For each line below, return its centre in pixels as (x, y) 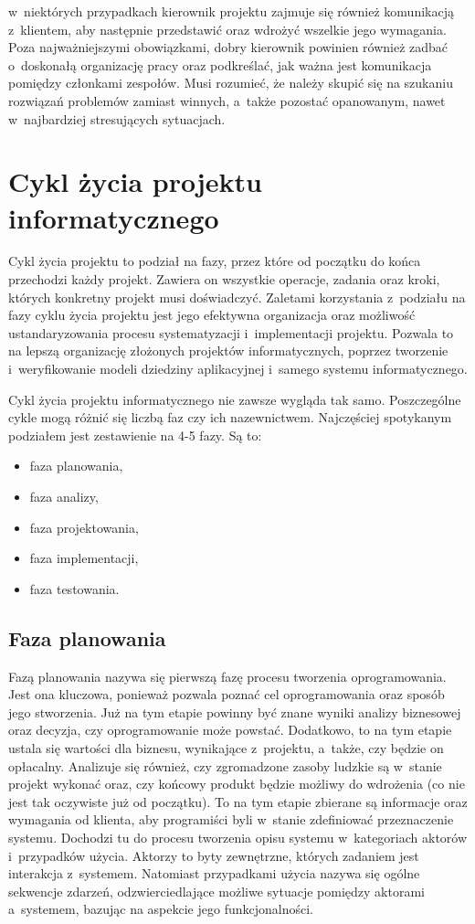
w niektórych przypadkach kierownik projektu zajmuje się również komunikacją (231, 11)
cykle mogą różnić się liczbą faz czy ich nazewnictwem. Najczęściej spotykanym (230, 417)
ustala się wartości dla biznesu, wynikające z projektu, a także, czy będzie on (226, 747)
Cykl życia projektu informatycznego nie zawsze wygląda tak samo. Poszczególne (235, 399)
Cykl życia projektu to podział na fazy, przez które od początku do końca (215, 261)
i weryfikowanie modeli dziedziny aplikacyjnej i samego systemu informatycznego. (238, 369)
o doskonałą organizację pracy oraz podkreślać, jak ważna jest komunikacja (220, 64)
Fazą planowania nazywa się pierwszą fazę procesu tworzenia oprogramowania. (227, 676)
